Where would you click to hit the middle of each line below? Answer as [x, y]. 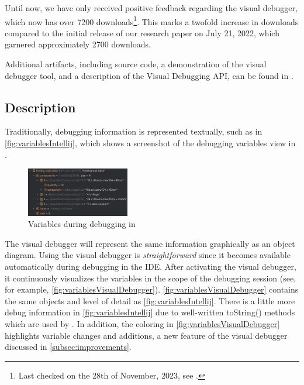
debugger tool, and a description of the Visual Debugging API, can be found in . [149, 75]
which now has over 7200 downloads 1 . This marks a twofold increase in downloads [152, 20]
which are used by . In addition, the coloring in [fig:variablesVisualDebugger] [142, 323]
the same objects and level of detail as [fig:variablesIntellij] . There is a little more [150, 300]
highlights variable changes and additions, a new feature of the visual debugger [146, 335]
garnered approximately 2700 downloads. [78, 44]
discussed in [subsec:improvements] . [68, 347]
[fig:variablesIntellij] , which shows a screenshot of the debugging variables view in [150, 143]
